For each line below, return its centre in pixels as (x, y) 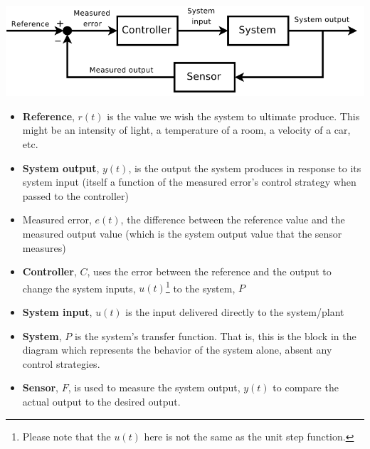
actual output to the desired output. (101, 401)
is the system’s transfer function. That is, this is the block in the (215, 336)
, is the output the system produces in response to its (245, 168)
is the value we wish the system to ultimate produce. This (233, 116)
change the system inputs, (79, 288)
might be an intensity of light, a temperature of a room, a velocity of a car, (186, 130)
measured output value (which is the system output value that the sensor (182, 233)
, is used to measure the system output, (154, 387)
